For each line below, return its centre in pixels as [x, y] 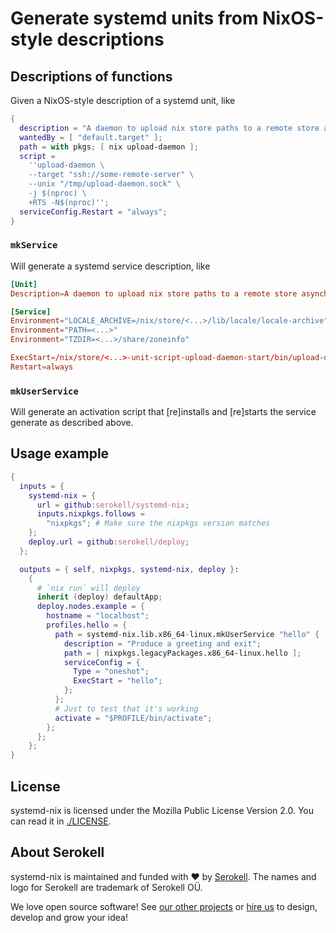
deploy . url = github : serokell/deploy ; [109, 542]
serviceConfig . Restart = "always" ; [93, 212]
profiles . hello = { [87, 625]
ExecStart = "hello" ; [118, 681]
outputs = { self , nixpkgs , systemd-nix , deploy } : [129, 569]
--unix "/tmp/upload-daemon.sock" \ [105, 184]
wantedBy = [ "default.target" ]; [91, 137]
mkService [34, 245]
